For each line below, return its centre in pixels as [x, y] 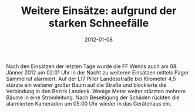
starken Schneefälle [99, 23]
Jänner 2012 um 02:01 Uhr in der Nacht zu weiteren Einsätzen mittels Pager [97, 72]
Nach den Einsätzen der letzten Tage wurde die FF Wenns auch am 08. [92, 66]
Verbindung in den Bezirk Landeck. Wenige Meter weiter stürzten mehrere [96, 91]
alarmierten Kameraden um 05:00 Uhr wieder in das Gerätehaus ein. [89, 103]
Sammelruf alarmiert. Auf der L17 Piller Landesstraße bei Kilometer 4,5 [91, 79]
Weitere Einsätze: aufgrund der [99, 11]
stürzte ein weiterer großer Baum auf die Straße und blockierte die [86, 85]
